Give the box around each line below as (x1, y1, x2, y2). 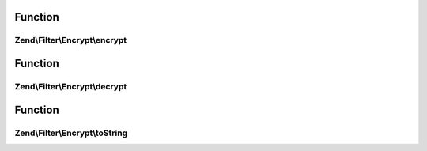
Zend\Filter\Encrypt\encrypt (14, 35, 127, 46)
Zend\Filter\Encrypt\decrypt (14, 81, 127, 92)
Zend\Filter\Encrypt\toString (14, 127, 128, 138)
